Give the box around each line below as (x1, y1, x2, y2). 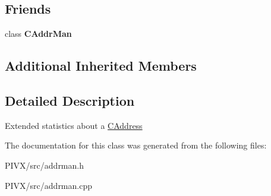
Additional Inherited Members (5, 56, 197, 75)
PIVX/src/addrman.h (5, 159, 84, 171)
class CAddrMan (5, 27, 72, 40)
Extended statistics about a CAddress (5, 119, 143, 131)
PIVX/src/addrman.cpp (5, 179, 92, 191)
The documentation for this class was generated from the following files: (5, 139, 267, 151)
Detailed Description (5, 91, 135, 109)
